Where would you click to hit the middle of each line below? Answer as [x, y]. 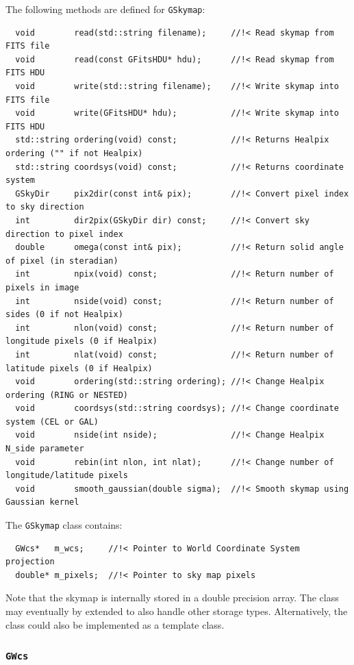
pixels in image [42, 287]
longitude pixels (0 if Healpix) [81, 341]
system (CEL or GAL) [52, 422]
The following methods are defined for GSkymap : [105, 9]
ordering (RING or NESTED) [67, 395]
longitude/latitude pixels [67, 476]
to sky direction [45, 207]
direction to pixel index [64, 234]
